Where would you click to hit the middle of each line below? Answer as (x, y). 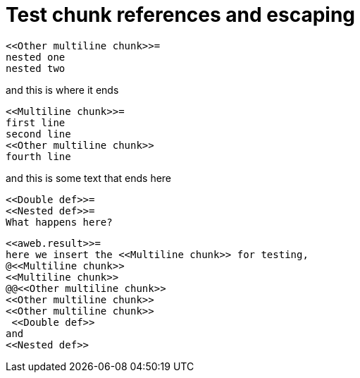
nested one (36, 57)
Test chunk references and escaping (181, 15)
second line (38, 134)
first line (36, 122)
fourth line (38, 156)
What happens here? (59, 222)
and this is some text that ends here (89, 178)
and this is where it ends (62, 90)
